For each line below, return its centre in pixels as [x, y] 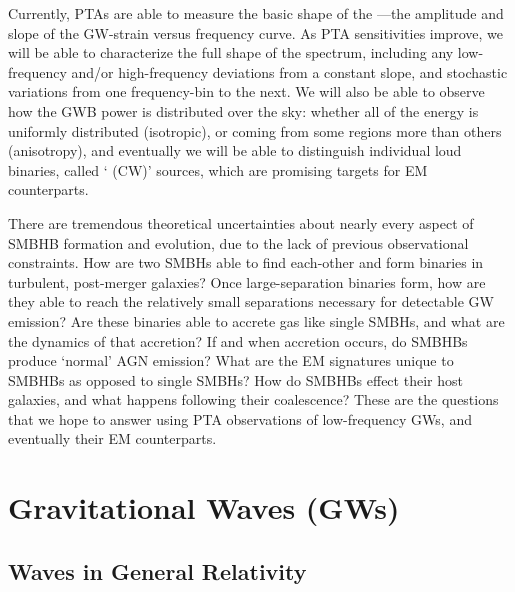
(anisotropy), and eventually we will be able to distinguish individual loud [235, 150]
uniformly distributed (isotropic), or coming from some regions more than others [255, 130]
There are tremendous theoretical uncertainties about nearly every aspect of [241, 222]
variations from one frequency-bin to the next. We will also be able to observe [246, 91]
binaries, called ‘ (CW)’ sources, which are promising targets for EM [218, 169]
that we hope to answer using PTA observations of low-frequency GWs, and [240, 418]
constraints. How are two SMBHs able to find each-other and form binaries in [246, 262]
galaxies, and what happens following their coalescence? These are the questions [253, 399]
